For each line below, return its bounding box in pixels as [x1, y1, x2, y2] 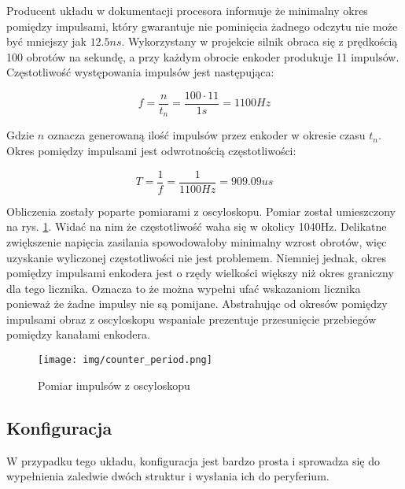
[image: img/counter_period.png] [38, 354, 212, 366]
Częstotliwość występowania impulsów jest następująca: [6, 64, 274, 80]
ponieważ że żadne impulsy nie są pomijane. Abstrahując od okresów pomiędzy [6, 295, 388, 312]
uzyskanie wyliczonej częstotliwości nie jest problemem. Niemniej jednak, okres [6, 249, 387, 265]
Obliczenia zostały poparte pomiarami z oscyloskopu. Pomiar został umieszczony [6, 202, 396, 219]
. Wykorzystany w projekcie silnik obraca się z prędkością [121, 33, 398, 50]
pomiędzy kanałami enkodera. [6, 326, 150, 343]
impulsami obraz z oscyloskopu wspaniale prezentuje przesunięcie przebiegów [6, 310, 377, 327]
